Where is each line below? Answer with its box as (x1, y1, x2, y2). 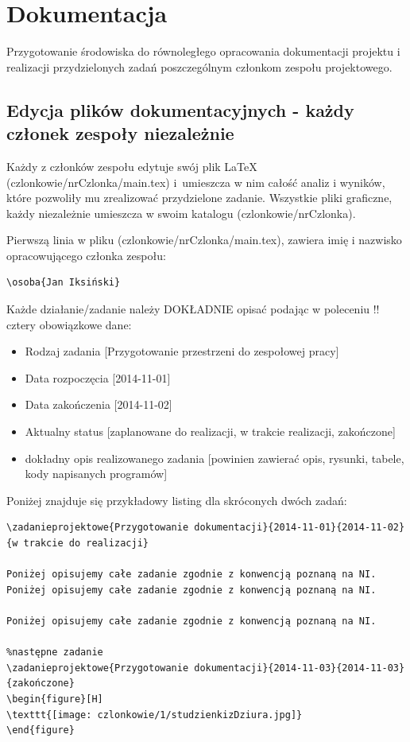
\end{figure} (6, 725, 75, 736)
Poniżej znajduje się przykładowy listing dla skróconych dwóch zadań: (6, 491, 347, 508)
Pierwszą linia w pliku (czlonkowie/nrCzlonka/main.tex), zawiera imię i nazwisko (6, 231, 402, 248)
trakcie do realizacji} (23, 538, 149, 549)
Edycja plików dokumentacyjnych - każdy (6, 97, 354, 122)
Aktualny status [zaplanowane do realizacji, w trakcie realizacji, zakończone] (25, 423, 396, 440)
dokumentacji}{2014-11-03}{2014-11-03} (194, 662, 405, 674)
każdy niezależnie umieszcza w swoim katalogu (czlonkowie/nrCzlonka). (6, 204, 356, 221)
